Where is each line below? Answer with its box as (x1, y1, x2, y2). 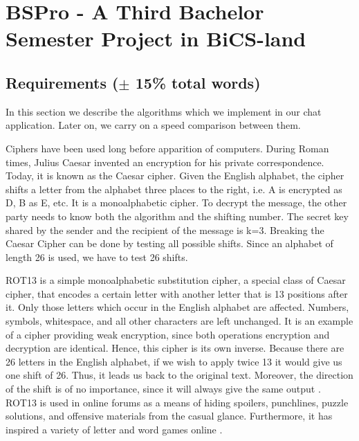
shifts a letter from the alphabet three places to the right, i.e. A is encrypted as (6, 181, 342, 196)
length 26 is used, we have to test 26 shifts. (6, 249, 188, 264)
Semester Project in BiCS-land (6, 24, 306, 53)
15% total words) (135, 71, 261, 93)
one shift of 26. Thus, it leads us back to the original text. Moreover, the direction (6, 368, 353, 382)
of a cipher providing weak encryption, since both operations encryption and (6, 327, 330, 341)
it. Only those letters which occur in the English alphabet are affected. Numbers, (6, 300, 349, 314)
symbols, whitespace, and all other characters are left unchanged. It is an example (6, 314, 353, 328)
